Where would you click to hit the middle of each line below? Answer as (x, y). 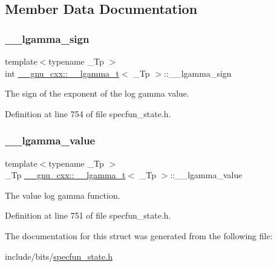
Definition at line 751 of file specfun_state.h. (88, 215)
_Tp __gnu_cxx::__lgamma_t (65, 175)
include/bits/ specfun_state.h (59, 256)
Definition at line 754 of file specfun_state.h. (88, 113)
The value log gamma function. (63, 195)
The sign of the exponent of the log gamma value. (97, 93)
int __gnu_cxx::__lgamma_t (62, 73)
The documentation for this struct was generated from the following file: (139, 235)
